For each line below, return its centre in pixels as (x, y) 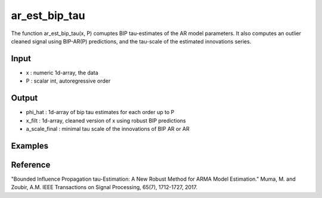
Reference (31, 164)
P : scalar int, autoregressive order (68, 81)
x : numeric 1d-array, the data (62, 73)
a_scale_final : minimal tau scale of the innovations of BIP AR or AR (108, 128)
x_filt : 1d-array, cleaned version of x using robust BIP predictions (106, 120)
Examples (30, 146)
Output (24, 98)
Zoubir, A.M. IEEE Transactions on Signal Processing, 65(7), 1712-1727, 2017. (104, 187)
